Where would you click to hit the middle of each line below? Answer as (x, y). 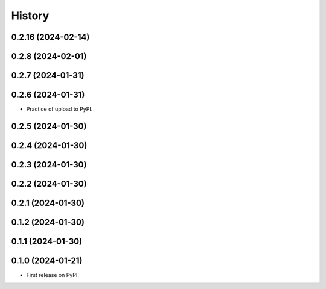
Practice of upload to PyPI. (59, 109)
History (30, 16)
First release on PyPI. (53, 275)
